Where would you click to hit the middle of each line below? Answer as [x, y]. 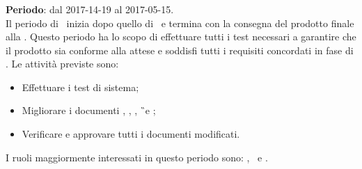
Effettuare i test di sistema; [80, 87]
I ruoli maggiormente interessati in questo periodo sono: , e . [137, 157]
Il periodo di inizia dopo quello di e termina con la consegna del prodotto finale [180, 23]
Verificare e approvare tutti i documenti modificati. [131, 134]
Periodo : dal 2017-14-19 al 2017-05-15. [90, 9]
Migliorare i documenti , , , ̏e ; [89, 110]
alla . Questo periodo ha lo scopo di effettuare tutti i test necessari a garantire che [181, 37]
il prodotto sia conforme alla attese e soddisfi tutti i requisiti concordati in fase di [180, 50]
